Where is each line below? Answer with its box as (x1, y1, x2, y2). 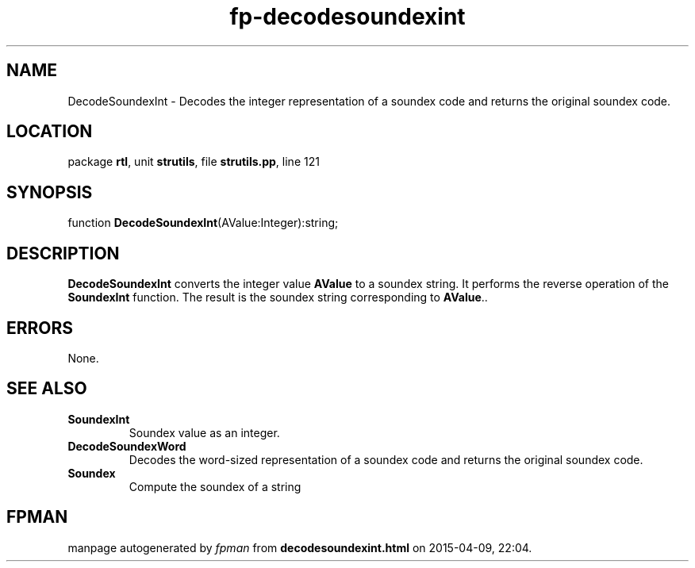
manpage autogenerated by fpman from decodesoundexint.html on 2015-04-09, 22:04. (67, 540, 532, 555)
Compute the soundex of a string (129, 479, 301, 493)
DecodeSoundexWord (67, 439, 186, 453)
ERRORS (6, 317, 74, 338)
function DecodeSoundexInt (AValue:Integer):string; (67, 216, 339, 230)
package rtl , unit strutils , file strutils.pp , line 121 (67, 155, 320, 169)
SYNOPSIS (6, 182, 93, 202)
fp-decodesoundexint (229, 3, 466, 30)
